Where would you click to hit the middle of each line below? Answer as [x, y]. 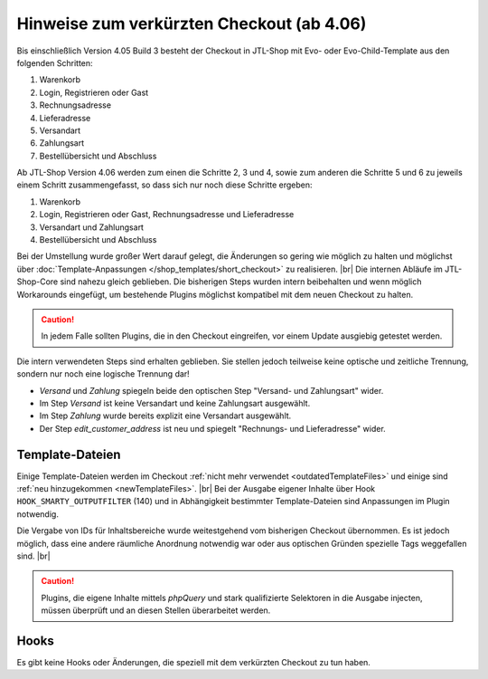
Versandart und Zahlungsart [92, 227]
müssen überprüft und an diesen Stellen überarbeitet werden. [156, 610]
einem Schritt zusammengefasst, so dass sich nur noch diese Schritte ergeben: [164, 185]
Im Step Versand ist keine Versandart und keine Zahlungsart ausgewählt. [175, 403]
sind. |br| [33, 556]
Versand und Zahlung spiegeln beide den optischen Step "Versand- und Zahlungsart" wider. [211, 390]
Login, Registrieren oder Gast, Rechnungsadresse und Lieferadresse [167, 215]
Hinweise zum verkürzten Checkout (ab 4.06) [192, 24]
